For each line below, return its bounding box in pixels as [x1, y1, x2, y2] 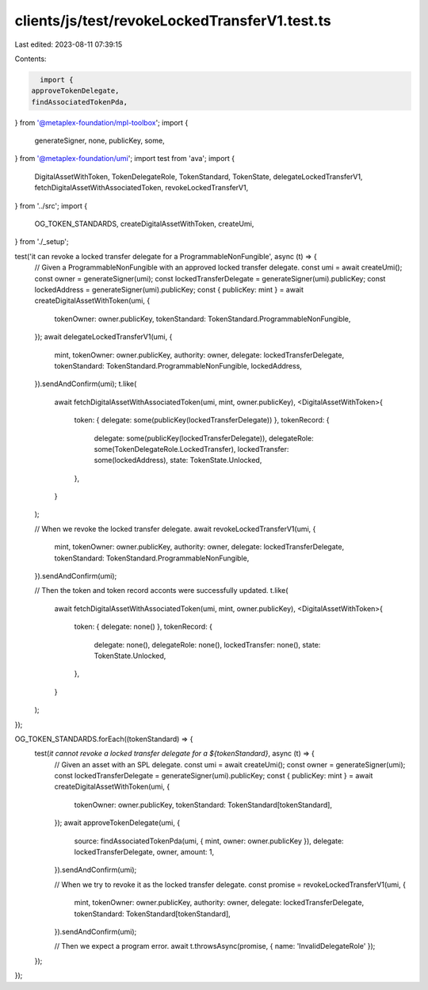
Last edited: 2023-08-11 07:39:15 [14, 40, 123, 49]
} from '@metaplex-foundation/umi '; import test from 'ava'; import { [14, 154, 235, 163]
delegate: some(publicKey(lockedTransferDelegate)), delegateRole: [94, 433, 314, 443]
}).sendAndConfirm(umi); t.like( [34, 379, 137, 388]
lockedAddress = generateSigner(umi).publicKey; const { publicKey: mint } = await [34, 285, 304, 294]
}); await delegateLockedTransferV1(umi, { [34, 332, 173, 342]
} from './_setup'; [14, 237, 69, 247]
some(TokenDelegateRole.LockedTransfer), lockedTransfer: [94, 444, 289, 453]
